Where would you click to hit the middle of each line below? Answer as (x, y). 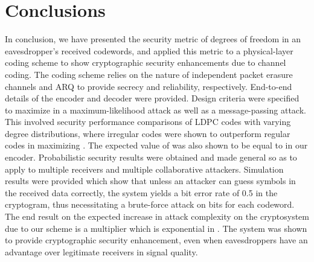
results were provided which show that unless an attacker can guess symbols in (150, 181)
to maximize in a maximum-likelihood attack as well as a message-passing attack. (155, 110)
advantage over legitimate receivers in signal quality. (101, 251)
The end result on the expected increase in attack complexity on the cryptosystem (157, 216)
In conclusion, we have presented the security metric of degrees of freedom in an (153, 39)
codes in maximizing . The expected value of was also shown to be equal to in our (156, 145)
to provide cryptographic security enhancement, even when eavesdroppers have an (156, 240)
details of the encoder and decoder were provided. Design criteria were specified (152, 98)
